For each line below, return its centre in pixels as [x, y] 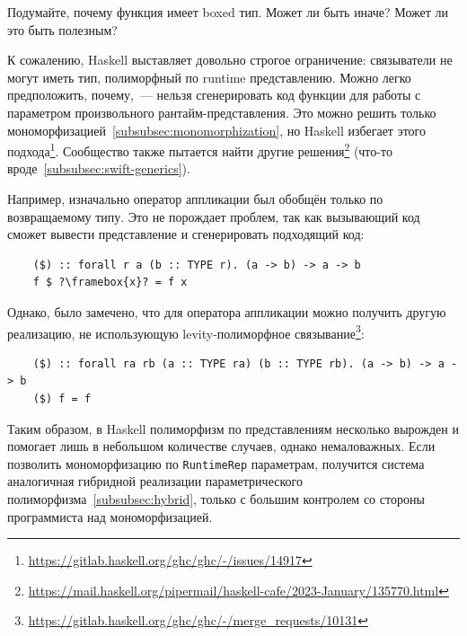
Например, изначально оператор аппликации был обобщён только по [195, 199]
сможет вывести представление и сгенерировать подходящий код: [186, 234]
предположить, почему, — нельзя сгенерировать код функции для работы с [214, 95]
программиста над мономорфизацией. [110, 516]
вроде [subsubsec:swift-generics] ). [99, 168]
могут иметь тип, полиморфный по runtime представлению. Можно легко [209, 77]
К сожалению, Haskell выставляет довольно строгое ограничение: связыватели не [230, 60]
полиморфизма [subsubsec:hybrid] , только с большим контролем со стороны [216, 499]
